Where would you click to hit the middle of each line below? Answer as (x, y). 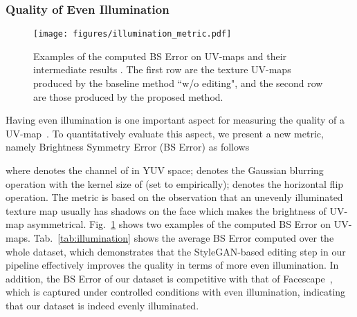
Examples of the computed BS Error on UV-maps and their (160, 56)
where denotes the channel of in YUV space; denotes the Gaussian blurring (165, 170)
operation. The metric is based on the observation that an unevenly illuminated (174, 197)
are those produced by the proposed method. (128, 96)
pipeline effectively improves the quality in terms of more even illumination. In (172, 265)
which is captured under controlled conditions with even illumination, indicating (176, 292)
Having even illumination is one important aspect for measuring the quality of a (175, 120)
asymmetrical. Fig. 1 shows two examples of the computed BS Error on (179, 224)
